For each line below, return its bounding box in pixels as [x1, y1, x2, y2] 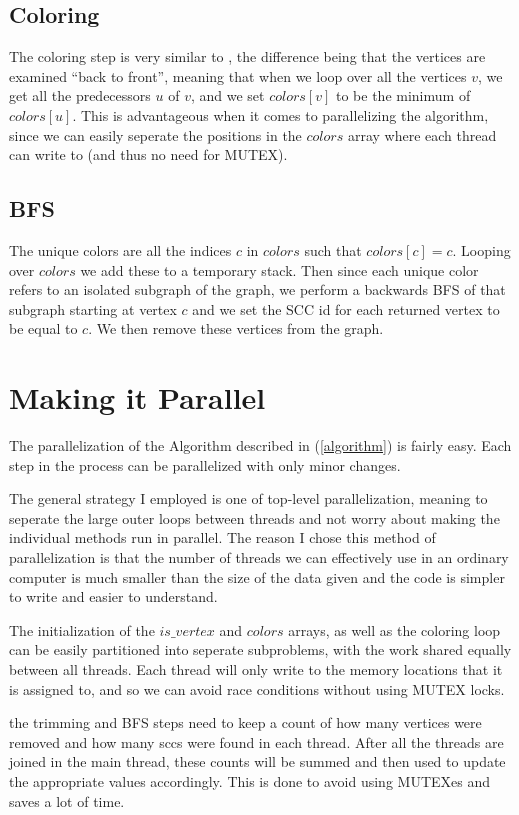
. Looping [452, 239, 511, 260]
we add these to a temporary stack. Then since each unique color [80, 259, 479, 280]
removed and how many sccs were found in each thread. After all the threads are [9, 731, 504, 752]
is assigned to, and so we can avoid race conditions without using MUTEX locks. [9, 678, 505, 699]
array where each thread [347, 124, 497, 145]
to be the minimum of [336, 85, 471, 106]
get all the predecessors [9, 85, 151, 106]
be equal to [9, 318, 78, 339]
